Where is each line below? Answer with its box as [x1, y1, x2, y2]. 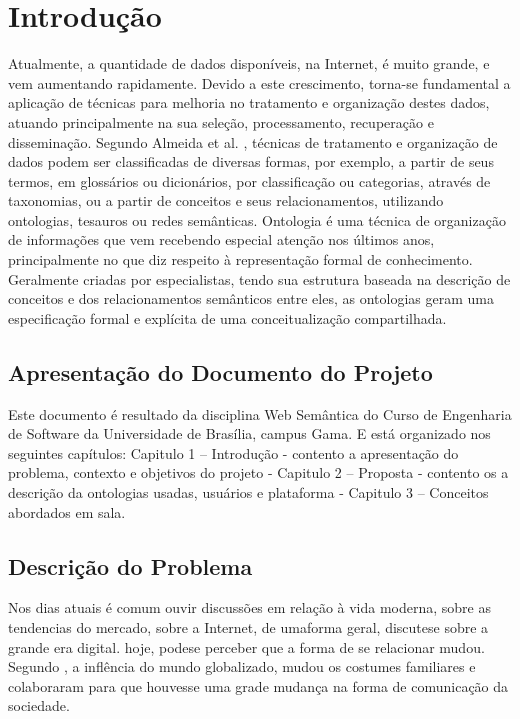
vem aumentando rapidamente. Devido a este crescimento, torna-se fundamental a [8, 72, 511, 93]
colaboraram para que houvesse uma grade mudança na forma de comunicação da [8, 675, 509, 696]
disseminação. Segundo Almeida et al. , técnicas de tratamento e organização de [8, 131, 498, 152]
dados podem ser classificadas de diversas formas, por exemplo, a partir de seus [8, 151, 494, 172]
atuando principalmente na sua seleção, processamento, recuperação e [8, 111, 434, 132]
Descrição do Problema [8, 550, 253, 581]
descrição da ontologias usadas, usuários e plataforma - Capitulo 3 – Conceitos [8, 482, 489, 503]
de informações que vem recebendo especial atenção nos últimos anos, [8, 229, 435, 250]
